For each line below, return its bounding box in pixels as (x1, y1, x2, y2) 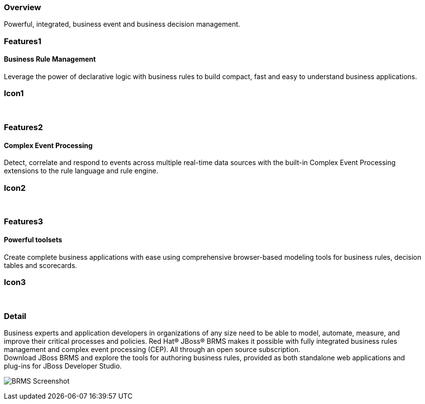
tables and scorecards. (4, 261, 77, 269)
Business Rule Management (4, 55, 96, 64)
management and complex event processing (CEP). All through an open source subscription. (4, 345, 301, 354)
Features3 (4, 217, 43, 227)
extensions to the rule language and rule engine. (4, 167, 158, 175)
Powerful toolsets (4, 236, 62, 244)
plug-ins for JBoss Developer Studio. (4, 362, 122, 370)
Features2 (4, 122, 43, 133)
